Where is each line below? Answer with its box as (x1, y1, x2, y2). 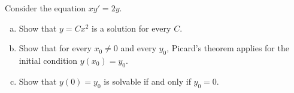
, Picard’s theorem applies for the (166, 42, 289, 54)
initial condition (19, 54, 78, 66)
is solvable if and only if (104, 75, 191, 87)
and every (120, 42, 157, 54)
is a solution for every (92, 21, 171, 34)
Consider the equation (5, 2, 86, 14)
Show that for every (19, 42, 92, 54)
